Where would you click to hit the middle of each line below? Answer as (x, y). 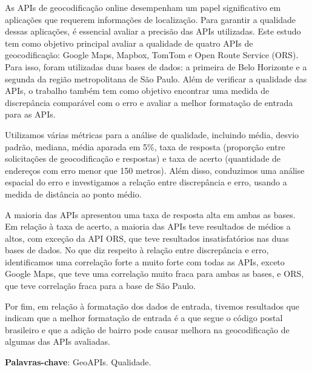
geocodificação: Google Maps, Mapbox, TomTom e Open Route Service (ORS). (152, 55)
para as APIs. (30, 114)
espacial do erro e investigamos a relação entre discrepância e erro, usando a (146, 182)
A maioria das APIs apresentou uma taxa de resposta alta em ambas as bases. (150, 214)
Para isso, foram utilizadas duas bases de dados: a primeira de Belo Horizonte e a (156, 66)
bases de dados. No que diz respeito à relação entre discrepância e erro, (137, 250)
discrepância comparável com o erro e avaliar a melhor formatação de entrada (149, 102)
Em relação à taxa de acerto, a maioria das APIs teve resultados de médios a (148, 226)
